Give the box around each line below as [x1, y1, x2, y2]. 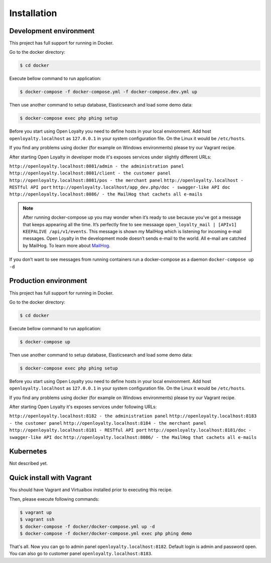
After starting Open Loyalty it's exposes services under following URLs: [9, 404, 157, 410]
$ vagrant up [20, 509, 52, 515]
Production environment [9, 276, 87, 285]
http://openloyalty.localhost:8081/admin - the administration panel [9, 163, 184, 169]
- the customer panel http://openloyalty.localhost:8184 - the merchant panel [9, 420, 207, 426]
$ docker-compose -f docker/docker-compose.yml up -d [20, 523, 155, 529]
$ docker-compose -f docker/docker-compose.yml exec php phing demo [20, 530, 192, 536]
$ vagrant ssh [20, 517, 55, 522]
